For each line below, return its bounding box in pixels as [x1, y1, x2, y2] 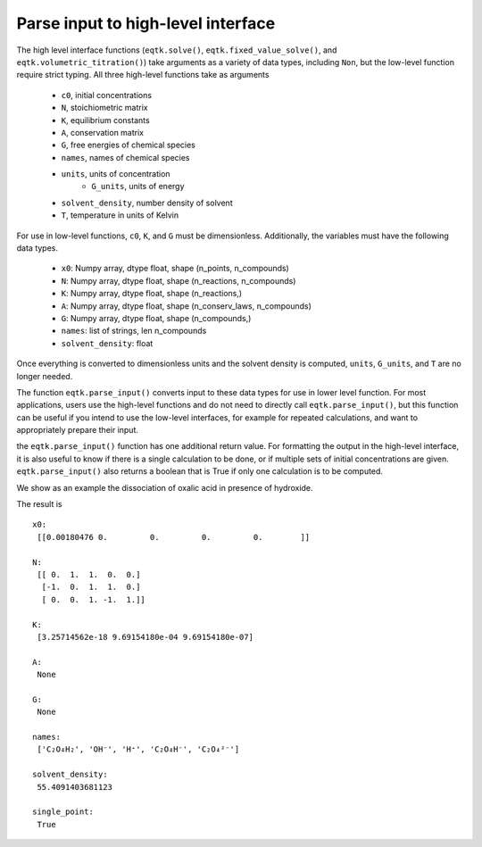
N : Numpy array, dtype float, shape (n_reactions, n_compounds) [61, 275, 296, 286]
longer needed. [16, 370, 73, 381]
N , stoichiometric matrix [61, 103, 148, 113]
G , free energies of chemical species [61, 139, 195, 151]
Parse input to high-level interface [16, 13, 276, 33]
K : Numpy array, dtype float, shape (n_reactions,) [61, 288, 243, 299]
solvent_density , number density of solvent [61, 197, 233, 208]
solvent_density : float [61, 337, 154, 348]
